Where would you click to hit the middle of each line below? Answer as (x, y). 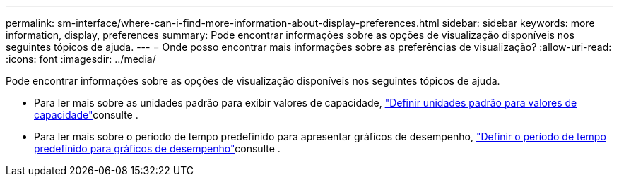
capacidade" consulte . (86, 115)
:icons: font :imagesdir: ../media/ (81, 59)
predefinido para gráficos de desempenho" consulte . (157, 148)
